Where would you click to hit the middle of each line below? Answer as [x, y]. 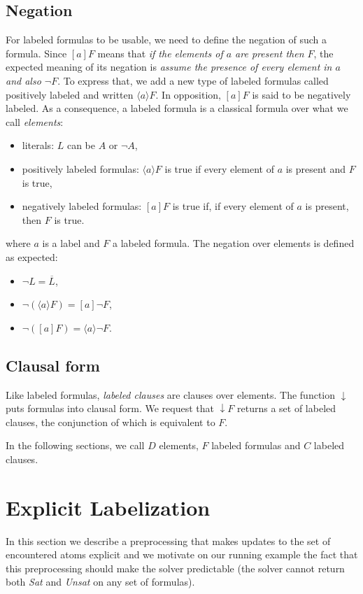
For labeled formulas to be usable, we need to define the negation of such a [166, 40]
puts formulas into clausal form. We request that [110, 408]
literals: [38, 145]
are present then [270, 53]
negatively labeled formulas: [82, 206]
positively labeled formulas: [80, 168]
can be [81, 145]
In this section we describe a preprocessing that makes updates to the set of [168, 540]
